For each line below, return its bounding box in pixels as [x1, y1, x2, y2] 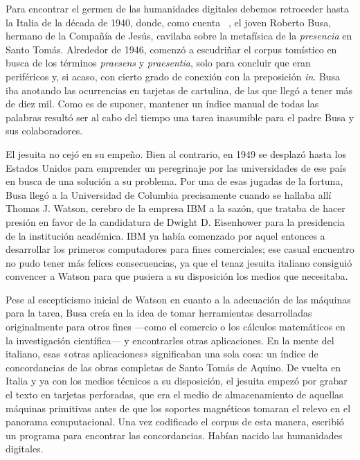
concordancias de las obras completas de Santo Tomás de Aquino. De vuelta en [6, 360, 341, 374]
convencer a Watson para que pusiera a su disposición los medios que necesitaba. [6, 269, 348, 283]
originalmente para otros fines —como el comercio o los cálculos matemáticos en [6, 319, 345, 334]
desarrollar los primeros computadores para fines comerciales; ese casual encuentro [6, 242, 354, 256]
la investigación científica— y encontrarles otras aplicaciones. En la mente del [6, 333, 334, 347]
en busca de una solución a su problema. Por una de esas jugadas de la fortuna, [6, 174, 343, 188]
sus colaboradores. [6, 123, 83, 138]
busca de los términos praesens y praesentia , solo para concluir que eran [6, 55, 311, 70]
